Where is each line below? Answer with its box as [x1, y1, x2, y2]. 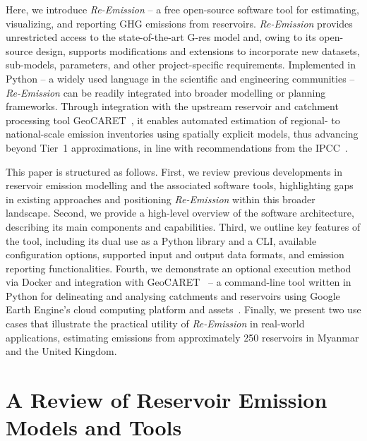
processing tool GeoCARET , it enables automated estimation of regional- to [6, 112, 340, 127]
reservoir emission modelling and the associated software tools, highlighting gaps [6, 178, 354, 193]
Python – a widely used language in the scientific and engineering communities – [6, 71, 355, 85]
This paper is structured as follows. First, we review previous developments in [6, 164, 343, 179]
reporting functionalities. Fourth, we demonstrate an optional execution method [6, 260, 351, 275]
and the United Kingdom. [6, 344, 117, 358]
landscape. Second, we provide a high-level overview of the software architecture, [6, 205, 354, 220]
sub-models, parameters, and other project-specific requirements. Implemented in [6, 57, 356, 72]
